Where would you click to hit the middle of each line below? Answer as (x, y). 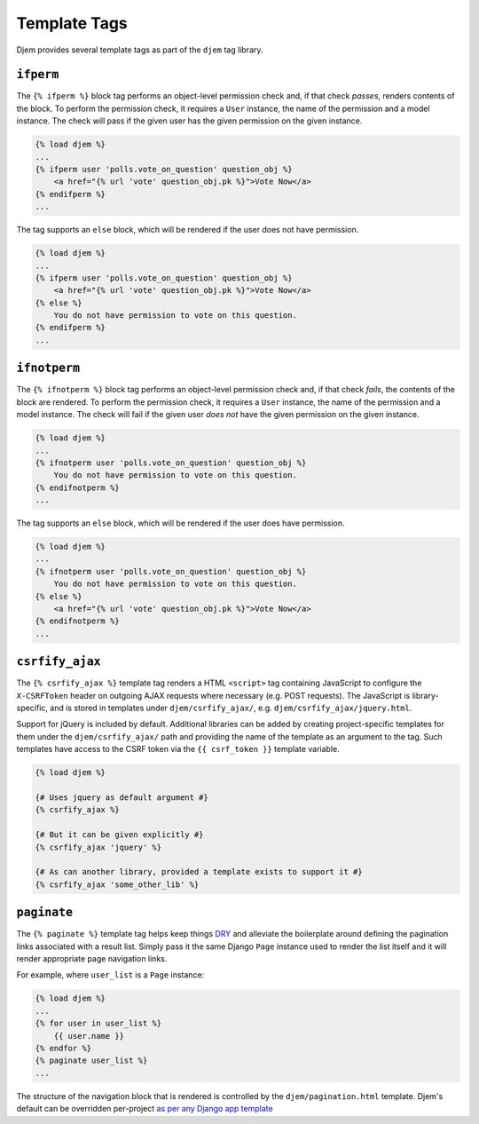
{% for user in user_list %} (98, 1024)
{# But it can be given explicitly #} (119, 835)
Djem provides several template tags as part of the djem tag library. (140, 50)
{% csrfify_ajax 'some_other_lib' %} (117, 884)
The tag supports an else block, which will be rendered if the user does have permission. (181, 523)
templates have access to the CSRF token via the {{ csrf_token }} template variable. (178, 749)
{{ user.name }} (89, 1036)
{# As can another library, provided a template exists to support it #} (199, 872)
